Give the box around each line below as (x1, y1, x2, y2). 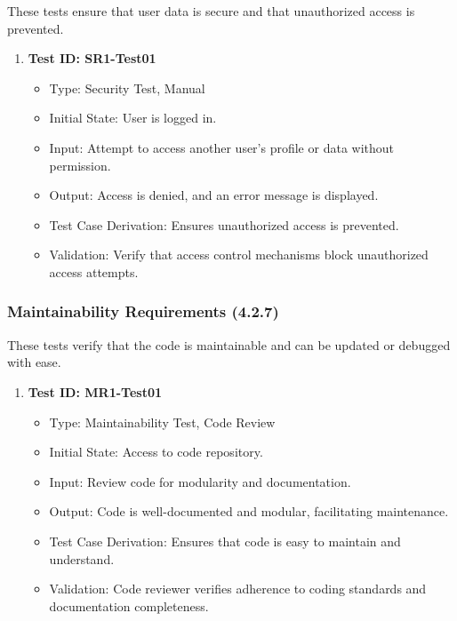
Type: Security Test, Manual (49, 78, 205, 97)
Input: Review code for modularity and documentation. (49, 472, 351, 490)
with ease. (7, 353, 61, 371)
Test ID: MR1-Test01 (28, 382, 163, 401)
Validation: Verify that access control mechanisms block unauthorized (49, 245, 429, 264)
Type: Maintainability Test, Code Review (49, 412, 276, 431)
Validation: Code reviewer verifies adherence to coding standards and (49, 579, 427, 598)
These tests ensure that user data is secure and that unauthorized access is (7, 2, 415, 20)
